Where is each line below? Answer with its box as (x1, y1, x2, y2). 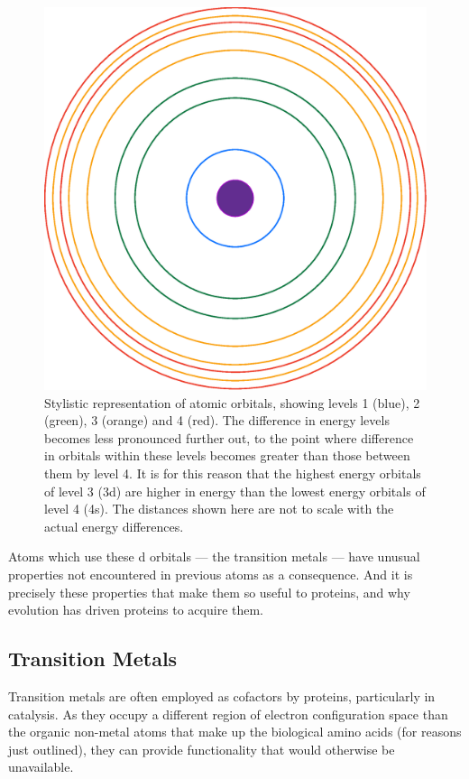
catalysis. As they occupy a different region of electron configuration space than (8, 704, 448, 723)
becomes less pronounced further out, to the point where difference (44, 428, 414, 447)
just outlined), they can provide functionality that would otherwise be (8, 739, 395, 758)
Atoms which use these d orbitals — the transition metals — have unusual (8, 547, 420, 566)
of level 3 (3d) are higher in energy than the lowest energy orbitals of (44, 481, 426, 500)
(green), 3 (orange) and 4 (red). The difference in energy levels (44, 411, 390, 430)
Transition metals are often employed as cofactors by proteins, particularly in (8, 686, 436, 705)
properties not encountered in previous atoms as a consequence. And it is (8, 564, 413, 583)
